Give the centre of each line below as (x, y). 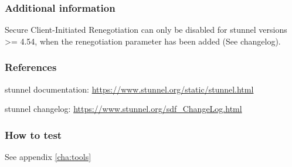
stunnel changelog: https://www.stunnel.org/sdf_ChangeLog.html (123, 109)
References (31, 67)
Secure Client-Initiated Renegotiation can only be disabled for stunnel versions (146, 30)
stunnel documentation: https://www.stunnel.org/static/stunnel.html (129, 89)
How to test (33, 134)
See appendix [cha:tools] (48, 157)
